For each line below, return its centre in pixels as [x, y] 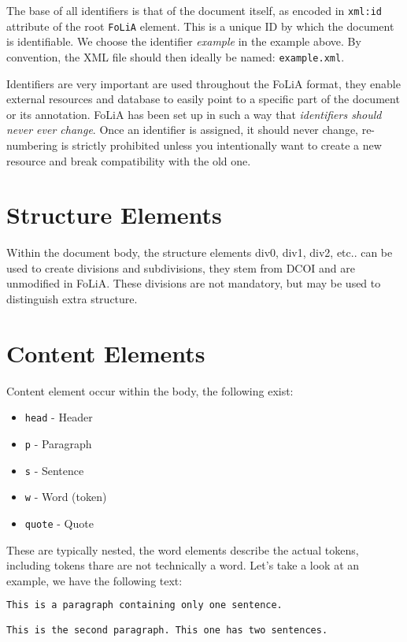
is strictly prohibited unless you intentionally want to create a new [221, 145]
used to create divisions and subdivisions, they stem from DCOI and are [181, 267]
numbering [32, 145]
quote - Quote [59, 523]
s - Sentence [54, 470]
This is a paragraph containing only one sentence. [144, 605]
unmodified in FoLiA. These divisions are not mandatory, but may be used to [194, 283]
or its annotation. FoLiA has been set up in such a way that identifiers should [194, 114]
